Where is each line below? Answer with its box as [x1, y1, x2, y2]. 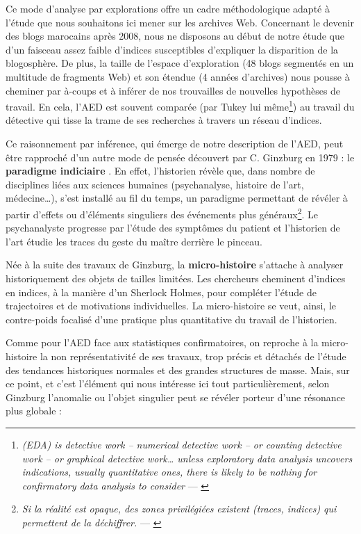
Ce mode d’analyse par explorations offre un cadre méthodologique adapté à [6, 1, 330, 15]
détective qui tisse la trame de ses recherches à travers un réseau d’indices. [6, 113, 322, 127]
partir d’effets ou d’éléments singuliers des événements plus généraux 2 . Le [6, 204, 319, 221]
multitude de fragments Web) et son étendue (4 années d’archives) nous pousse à [6, 69, 350, 83]
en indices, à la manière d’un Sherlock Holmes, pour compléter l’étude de [6, 284, 317, 299]
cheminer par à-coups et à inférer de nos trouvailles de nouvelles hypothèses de [6, 83, 341, 97]
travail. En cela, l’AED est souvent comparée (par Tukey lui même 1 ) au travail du [6, 97, 355, 113]
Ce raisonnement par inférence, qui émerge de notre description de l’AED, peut [6, 136, 344, 150]
